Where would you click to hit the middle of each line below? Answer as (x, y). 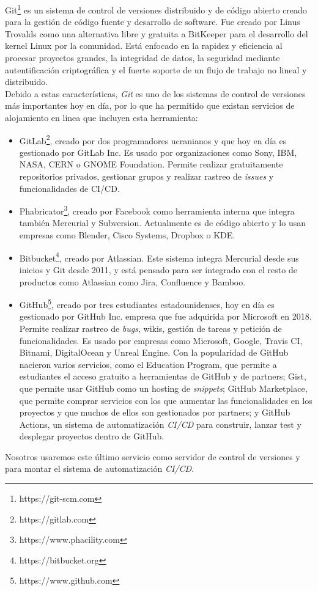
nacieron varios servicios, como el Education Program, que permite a (148, 364)
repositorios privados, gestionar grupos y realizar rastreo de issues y (146, 176)
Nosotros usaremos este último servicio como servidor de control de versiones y (153, 456)
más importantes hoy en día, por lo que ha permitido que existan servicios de (150, 105)
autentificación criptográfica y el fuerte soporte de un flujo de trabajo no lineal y (156, 69)
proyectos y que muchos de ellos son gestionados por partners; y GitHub (155, 412)
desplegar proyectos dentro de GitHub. (92, 436)
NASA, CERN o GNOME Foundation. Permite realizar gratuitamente (151, 164)
